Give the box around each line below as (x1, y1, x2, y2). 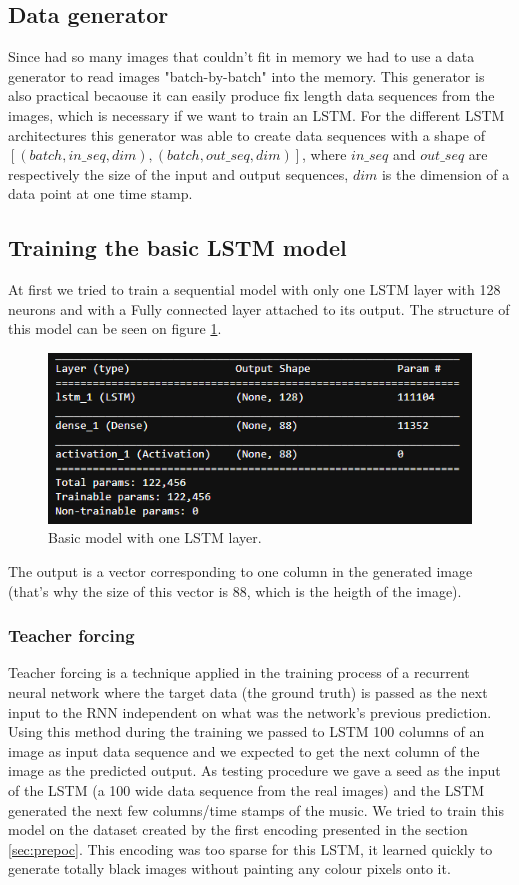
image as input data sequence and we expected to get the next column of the (8, 740, 480, 761)
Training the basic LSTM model (8, 232, 347, 263)
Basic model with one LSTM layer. (48, 527, 262, 548)
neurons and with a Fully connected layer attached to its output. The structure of (8, 298, 510, 319)
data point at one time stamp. (8, 183, 193, 204)
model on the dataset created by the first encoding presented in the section (8, 819, 468, 840)
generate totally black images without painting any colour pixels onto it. (8, 858, 451, 879)
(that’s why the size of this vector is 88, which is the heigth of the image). (8, 580, 462, 601)
